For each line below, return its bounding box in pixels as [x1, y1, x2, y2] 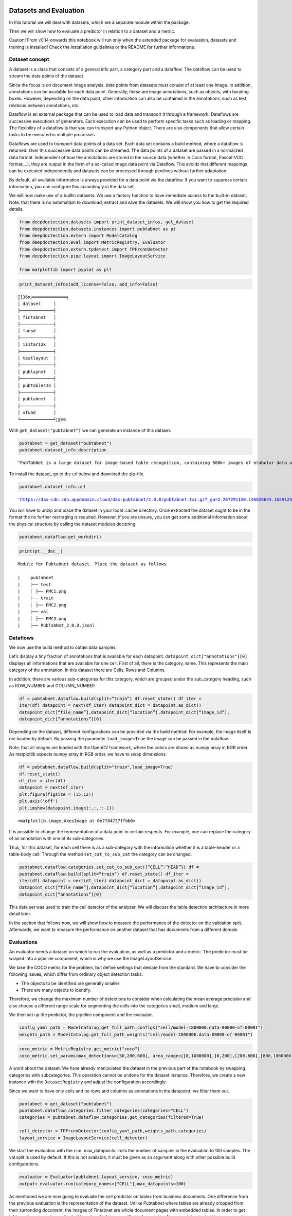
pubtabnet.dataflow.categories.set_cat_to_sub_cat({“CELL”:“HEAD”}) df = [19, 864, 199, 870]
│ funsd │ [18, 328, 56, 334]
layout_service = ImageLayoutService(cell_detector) [19, 1135, 148, 1141]
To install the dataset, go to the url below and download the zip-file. [9, 471, 145, 477]
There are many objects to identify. [21, 987, 91, 993]
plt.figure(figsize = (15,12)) [19, 791, 94, 797]
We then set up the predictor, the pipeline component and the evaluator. [9, 1012, 153, 1018]
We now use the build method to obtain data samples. [9, 644, 117, 650]
